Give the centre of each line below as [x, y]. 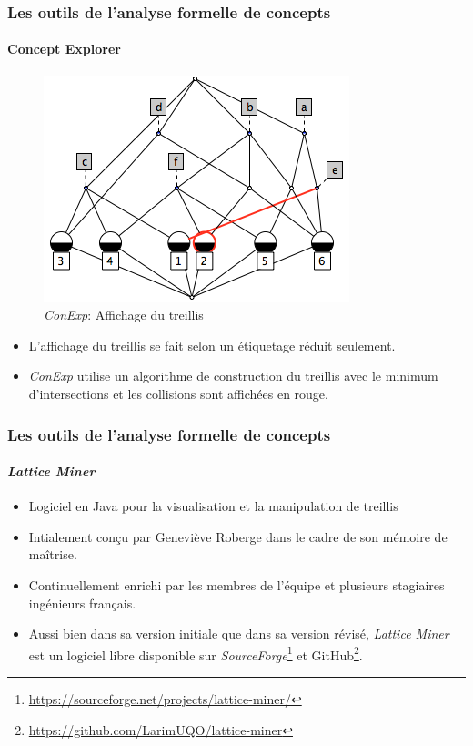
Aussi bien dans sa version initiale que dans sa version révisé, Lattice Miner [239, 634]
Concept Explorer [64, 49]
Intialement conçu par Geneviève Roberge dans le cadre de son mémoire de [238, 536]
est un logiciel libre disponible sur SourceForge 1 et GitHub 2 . [196, 653]
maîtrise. [53, 554]
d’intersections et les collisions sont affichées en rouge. [178, 394]
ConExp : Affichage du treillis [124, 315]
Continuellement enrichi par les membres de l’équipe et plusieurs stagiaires [236, 585]
